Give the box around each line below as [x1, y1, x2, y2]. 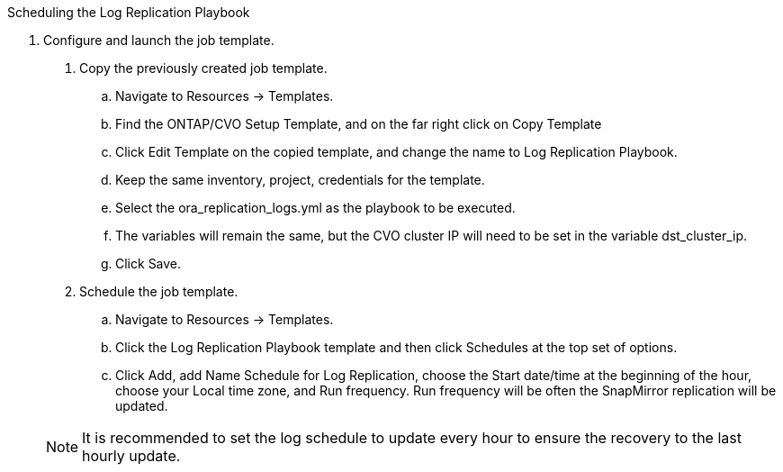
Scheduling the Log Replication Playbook [7, 5, 250, 20]
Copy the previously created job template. [79, 60, 328, 76]
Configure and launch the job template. [43, 32, 274, 48]
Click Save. [115, 256, 182, 271]
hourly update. [82, 447, 181, 465]
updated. [115, 398, 168, 413]
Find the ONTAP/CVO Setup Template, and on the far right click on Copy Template [115, 116, 602, 132]
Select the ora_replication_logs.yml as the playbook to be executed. [115, 200, 516, 215]
